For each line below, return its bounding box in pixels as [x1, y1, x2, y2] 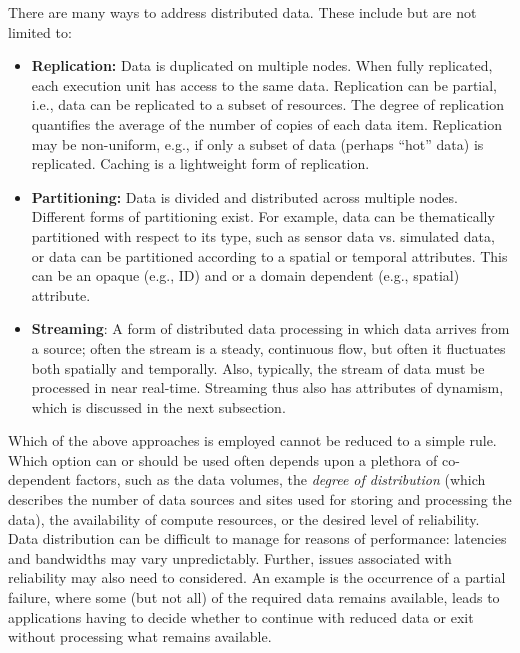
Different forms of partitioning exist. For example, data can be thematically [31, 206, 495, 227]
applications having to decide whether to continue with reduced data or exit [8, 606, 474, 627]
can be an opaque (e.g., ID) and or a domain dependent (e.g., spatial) [31, 265, 460, 286]
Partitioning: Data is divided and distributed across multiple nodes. [31, 186, 458, 207]
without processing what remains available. [8, 626, 272, 647]
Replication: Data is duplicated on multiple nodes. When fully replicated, [31, 55, 493, 76]
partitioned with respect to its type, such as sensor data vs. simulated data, [31, 225, 495, 246]
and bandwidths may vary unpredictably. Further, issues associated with [8, 547, 452, 568]
